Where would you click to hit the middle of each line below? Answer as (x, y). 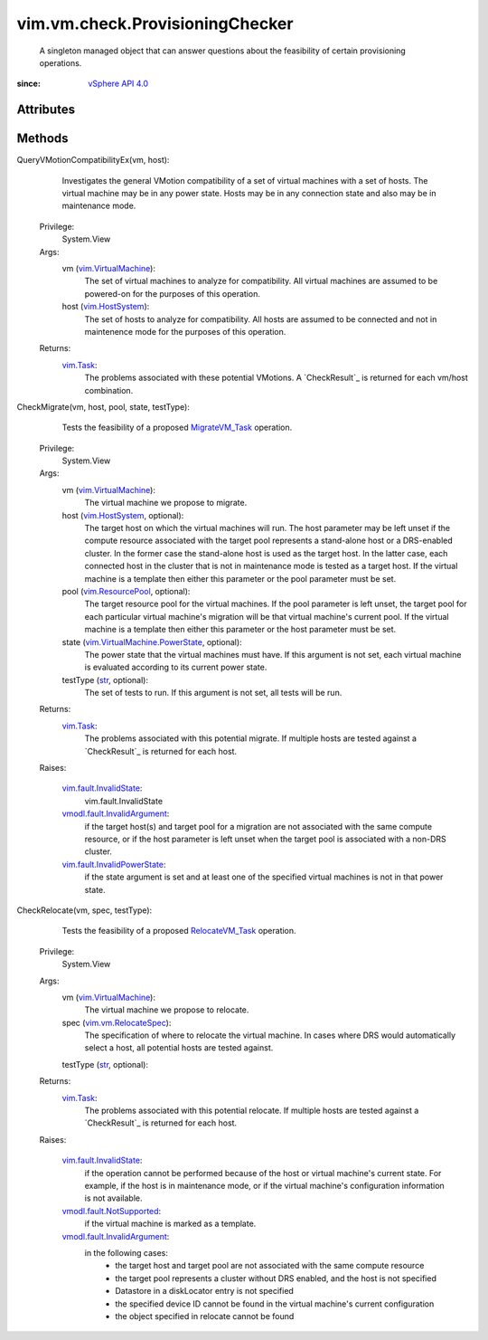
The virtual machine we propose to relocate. (167, 1010)
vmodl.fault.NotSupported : (112, 1211)
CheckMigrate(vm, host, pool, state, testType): (103, 406)
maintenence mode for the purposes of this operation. (185, 331)
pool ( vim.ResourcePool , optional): (126, 591)
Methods (42, 139)
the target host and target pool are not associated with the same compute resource (270, 1266)
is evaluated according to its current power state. (176, 667)
